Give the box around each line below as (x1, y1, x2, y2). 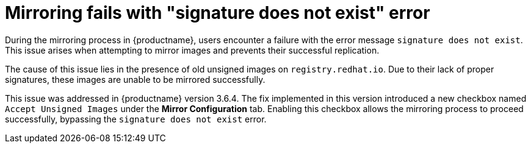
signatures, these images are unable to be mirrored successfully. (5, 74, 265, 85)
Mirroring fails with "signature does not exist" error (5, 2, 430, 23)
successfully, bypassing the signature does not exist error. (5, 113, 267, 124)
